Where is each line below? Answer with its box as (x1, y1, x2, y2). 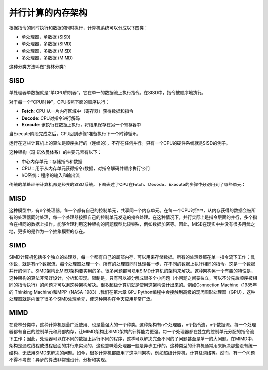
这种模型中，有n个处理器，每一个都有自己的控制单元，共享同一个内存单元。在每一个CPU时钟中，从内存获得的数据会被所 (9, 207, 256, 213)
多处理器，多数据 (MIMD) (21, 55, 73, 61)
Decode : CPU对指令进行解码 (21, 115, 80, 121)
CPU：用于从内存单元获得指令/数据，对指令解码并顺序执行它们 (21, 165, 150, 171)
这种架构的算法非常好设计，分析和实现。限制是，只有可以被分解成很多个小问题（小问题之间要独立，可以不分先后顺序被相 (9, 275, 257, 281)
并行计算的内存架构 (9, 7, 88, 18)
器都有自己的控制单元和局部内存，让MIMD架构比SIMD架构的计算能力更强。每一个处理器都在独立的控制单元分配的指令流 (9, 329, 254, 335)
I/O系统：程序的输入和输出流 (21, 172, 80, 178)
